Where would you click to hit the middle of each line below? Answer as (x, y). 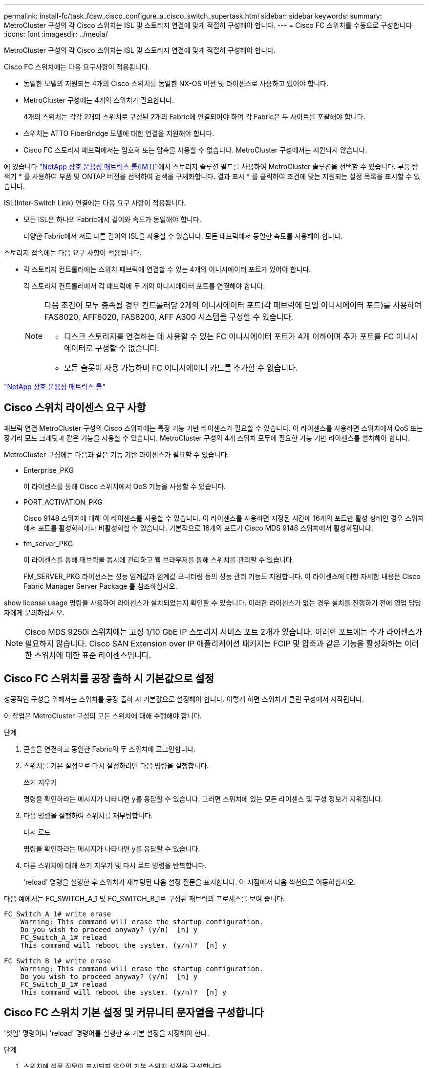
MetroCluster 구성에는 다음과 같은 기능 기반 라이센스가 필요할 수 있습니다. (117, 454)
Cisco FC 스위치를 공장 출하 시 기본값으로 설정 (109, 679)
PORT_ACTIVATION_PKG (63, 502)
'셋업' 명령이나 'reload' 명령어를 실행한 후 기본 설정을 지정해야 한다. (107, 1033)
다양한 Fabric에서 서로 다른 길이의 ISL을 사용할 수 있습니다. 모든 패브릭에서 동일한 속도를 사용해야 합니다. (183, 236)
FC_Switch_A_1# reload (64, 937)
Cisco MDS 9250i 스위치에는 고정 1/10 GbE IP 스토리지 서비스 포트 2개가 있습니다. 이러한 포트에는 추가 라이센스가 (224, 632)
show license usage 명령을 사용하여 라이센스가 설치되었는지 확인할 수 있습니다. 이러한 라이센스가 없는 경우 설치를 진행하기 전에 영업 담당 (213, 602)
